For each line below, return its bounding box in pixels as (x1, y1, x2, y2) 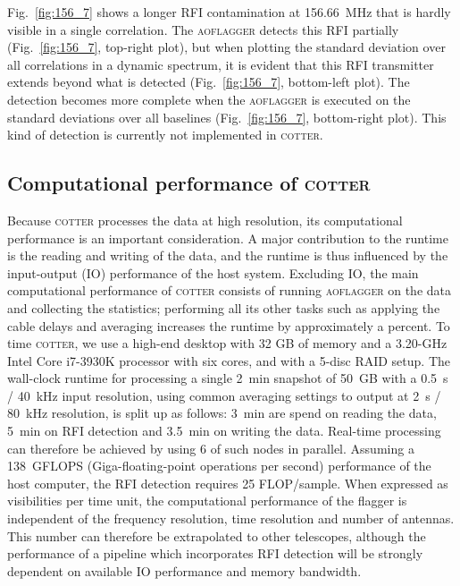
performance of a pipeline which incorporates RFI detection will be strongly (7, 544, 423, 563)
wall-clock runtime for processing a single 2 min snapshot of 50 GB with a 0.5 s (7, 369, 448, 387)
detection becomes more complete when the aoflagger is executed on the (7, 89, 411, 108)
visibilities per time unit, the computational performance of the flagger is (7, 491, 407, 510)
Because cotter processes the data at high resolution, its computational (7, 210, 403, 229)
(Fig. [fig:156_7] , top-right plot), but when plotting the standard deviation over (7, 38, 446, 56)
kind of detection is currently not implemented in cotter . (7, 125, 323, 144)
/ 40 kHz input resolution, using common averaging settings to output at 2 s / (7, 386, 441, 404)
